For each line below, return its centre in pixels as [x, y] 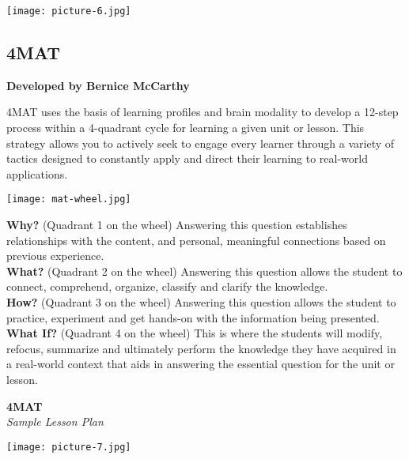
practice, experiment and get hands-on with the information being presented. [193, 317]
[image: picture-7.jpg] [69, 447]
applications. [37, 173]
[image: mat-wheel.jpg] [69, 199]
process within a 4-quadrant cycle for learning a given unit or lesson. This [186, 128]
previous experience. [55, 256]
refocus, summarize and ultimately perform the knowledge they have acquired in [201, 348]
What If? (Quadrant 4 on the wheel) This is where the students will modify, [195, 333]
